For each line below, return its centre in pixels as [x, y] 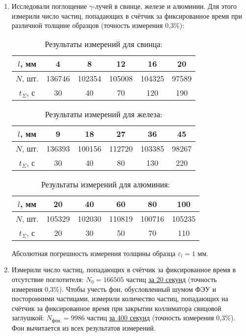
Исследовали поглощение [49, 6]
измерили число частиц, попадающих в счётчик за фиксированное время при [127, 15]
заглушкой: [28, 318]
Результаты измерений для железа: [104, 114]
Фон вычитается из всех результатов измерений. [83, 327]
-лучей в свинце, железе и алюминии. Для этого [165, 6]
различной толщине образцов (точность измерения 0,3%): [98, 25]
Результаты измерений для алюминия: [106, 184]
